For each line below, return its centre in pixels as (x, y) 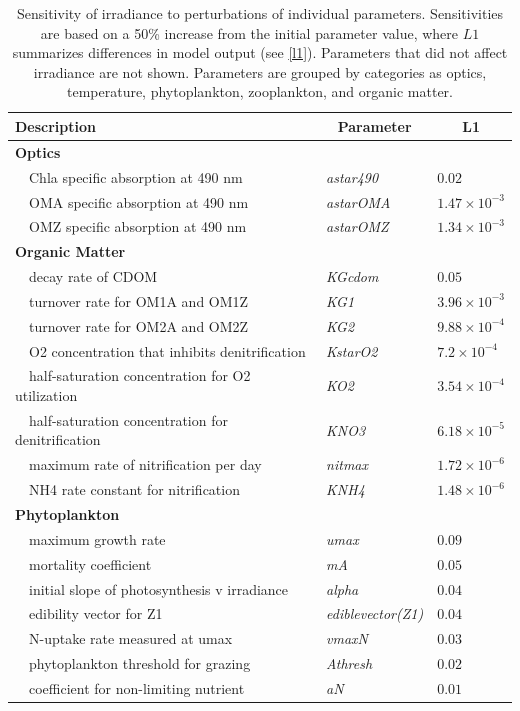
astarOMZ (357, 226)
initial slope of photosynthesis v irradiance (158, 588)
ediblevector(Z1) (375, 613)
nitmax (347, 464)
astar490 (352, 176)
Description (56, 125)
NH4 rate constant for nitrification (134, 489)
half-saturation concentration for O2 (139, 375)
